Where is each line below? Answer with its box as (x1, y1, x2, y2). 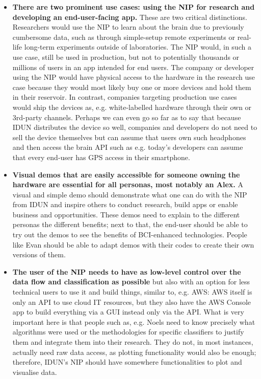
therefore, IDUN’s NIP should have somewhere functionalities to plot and (12, 356, 242, 367)
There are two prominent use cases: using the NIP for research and (12, 2, 255, 12)
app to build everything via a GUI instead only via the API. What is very (12, 306, 244, 317)
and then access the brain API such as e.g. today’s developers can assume (12, 142, 243, 152)
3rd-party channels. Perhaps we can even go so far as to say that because (12, 112, 241, 122)
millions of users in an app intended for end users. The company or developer (12, 61, 254, 72)
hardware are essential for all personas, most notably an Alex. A (12, 179, 244, 190)
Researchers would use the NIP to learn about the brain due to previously (12, 21, 244, 32)
